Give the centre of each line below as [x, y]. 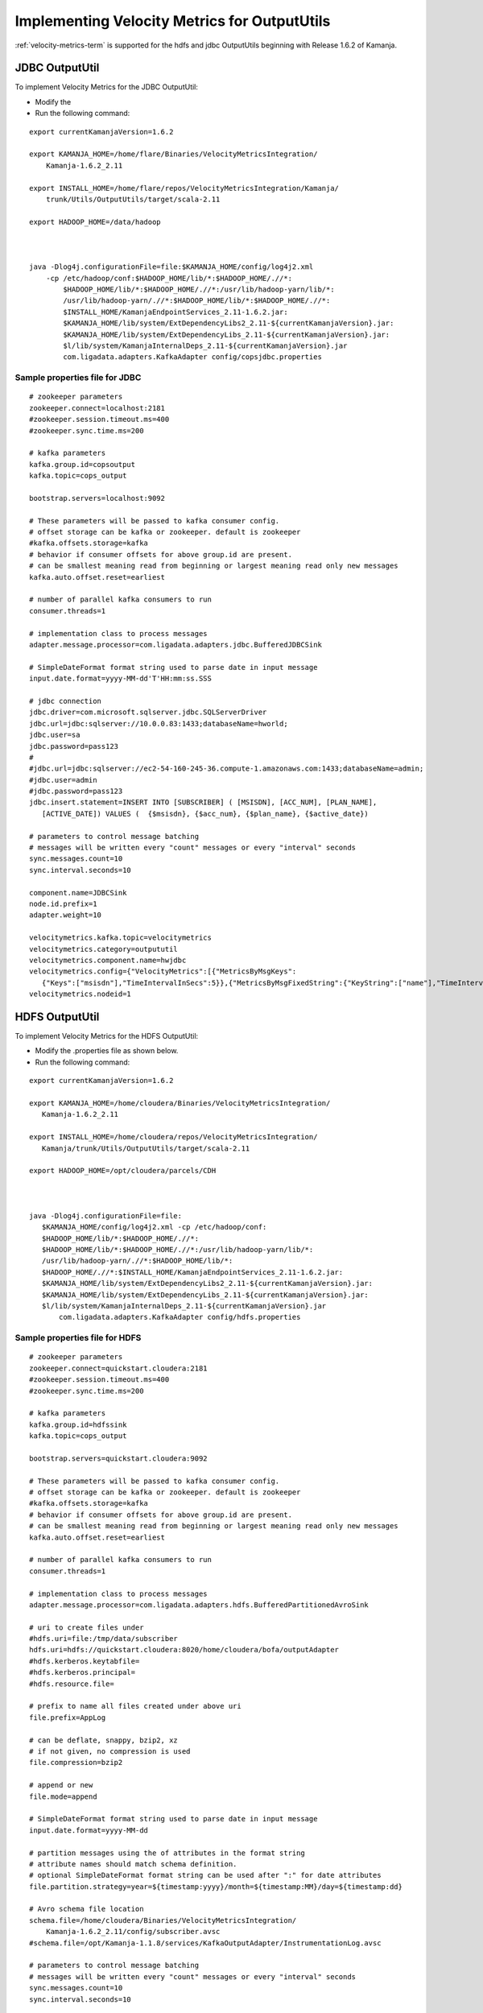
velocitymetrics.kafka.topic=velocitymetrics [121, 938]
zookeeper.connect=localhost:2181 [97, 408]
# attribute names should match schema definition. [133, 1864]
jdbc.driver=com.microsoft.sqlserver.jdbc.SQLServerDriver [148, 712]
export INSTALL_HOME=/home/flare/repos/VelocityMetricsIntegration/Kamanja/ [184, 188]
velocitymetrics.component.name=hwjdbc [108, 960]
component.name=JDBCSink [78, 893]
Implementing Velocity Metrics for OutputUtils [173, 21]
